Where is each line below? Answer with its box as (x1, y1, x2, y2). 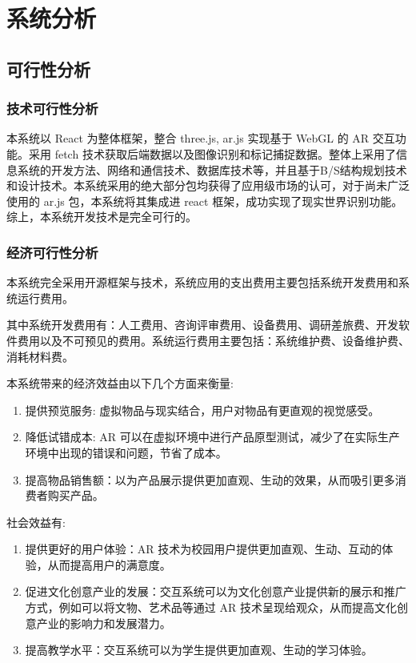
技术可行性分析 (6, 98, 98, 119)
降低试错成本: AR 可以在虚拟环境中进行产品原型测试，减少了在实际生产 (25, 428, 400, 445)
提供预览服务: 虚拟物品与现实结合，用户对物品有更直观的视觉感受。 (25, 401, 380, 418)
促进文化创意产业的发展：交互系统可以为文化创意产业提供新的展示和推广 (25, 583, 406, 600)
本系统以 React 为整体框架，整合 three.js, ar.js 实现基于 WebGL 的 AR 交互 (6, 130, 395, 147)
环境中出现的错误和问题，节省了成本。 (25, 444, 227, 460)
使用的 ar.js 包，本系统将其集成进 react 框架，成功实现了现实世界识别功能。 (6, 192, 403, 209)
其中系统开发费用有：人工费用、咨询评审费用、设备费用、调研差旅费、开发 (6, 316, 398, 333)
